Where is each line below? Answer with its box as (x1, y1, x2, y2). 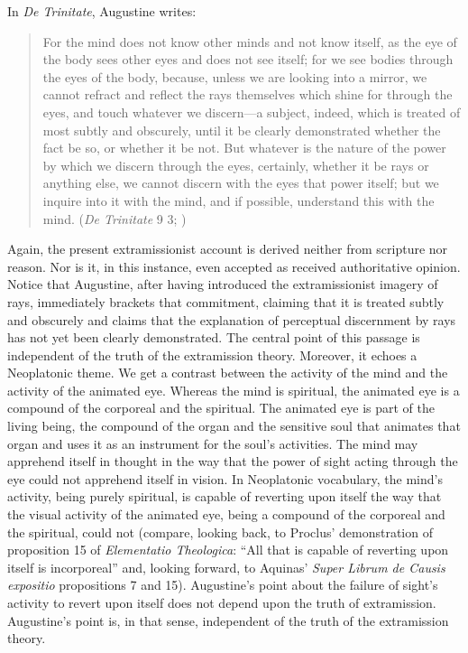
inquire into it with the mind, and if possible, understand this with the (42, 191, 435, 210)
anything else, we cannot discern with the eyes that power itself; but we (42, 173, 439, 192)
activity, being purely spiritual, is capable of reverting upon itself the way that (7, 487, 442, 506)
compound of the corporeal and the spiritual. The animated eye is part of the (7, 398, 435, 417)
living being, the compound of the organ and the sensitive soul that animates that (7, 416, 461, 435)
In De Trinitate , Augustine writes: (7, 2, 197, 20)
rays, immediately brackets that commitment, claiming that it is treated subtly (7, 292, 445, 311)
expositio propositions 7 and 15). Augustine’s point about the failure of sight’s (7, 575, 438, 594)
